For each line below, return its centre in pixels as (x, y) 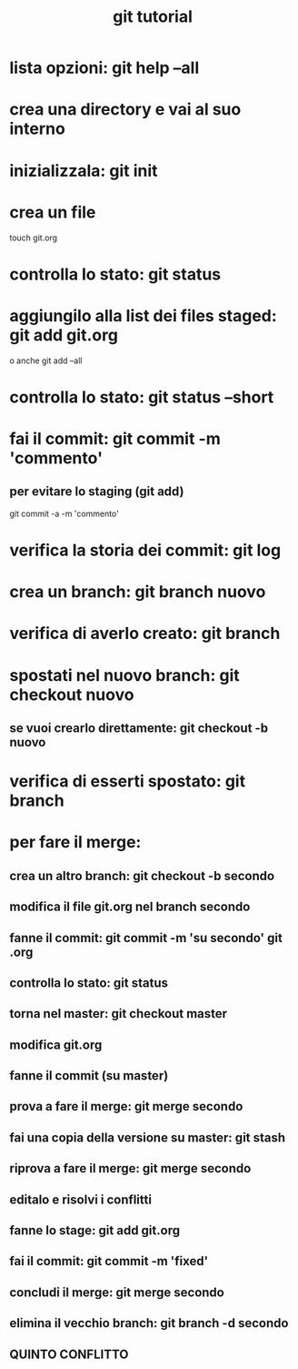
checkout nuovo (72, 695)
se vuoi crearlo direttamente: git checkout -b (139, 728)
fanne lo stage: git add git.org (94, 1231)
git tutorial (153, 17)
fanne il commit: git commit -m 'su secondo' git (146, 938)
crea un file (53, 212)
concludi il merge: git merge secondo (117, 1292)
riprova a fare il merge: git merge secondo (130, 1168)
